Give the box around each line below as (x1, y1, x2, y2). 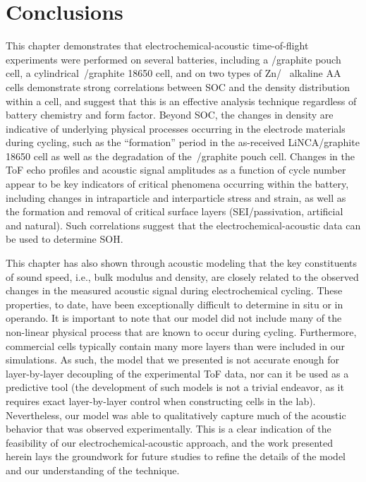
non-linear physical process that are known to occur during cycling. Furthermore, (6, 325, 357, 339)
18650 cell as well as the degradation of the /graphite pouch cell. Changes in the (6, 148, 355, 163)
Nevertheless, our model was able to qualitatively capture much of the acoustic (6, 407, 346, 422)
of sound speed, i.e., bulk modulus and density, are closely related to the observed (6, 269, 359, 284)
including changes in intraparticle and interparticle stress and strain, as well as (6, 190, 346, 205)
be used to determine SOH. (6, 231, 123, 246)
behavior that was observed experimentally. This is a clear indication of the (6, 421, 331, 436)
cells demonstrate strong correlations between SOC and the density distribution (6, 79, 350, 94)
